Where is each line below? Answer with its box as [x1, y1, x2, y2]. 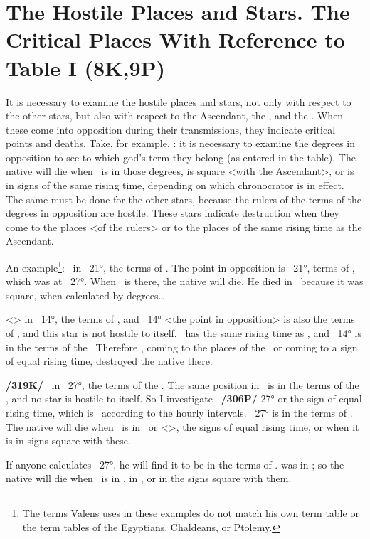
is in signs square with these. [6, 433, 131, 448]
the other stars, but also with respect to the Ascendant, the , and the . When [6, 108, 344, 123]
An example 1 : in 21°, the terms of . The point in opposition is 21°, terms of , [6, 258, 355, 274]
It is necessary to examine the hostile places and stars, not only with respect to [6, 94, 351, 109]
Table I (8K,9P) [6, 53, 166, 82]
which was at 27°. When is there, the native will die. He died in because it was [6, 274, 364, 289]
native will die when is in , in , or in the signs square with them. [6, 471, 292, 486]
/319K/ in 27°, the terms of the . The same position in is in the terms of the [6, 377, 359, 392]
